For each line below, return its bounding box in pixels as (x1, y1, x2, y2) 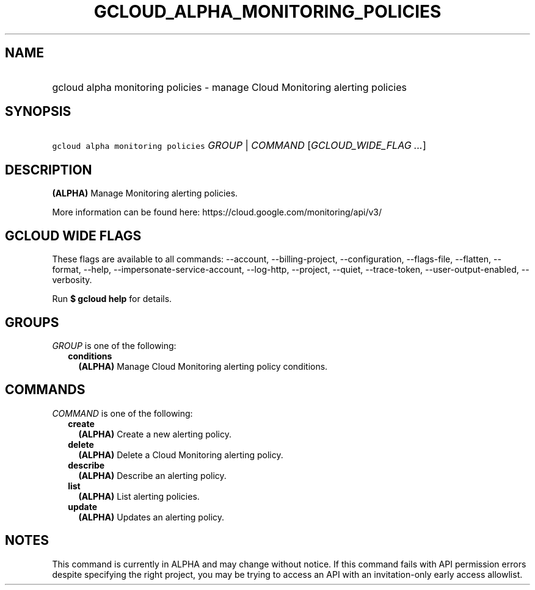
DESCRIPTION (5, 162, 92, 178)
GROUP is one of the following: (52, 340, 177, 351)
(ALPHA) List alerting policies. (78, 491, 200, 502)
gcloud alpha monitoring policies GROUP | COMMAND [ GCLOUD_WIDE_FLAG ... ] (52, 139, 426, 152)
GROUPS (5, 314, 59, 330)
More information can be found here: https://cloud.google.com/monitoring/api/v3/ (52, 207, 382, 218)
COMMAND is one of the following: (52, 408, 193, 419)
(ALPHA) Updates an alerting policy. (78, 511, 225, 522)
